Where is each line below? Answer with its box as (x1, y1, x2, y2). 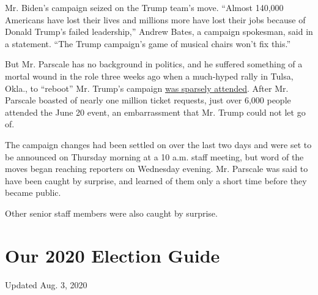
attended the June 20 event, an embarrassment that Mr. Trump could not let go (5, 105, 306, 118)
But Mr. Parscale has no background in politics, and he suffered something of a (5, 58, 303, 70)
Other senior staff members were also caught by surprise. (5, 206, 218, 219)
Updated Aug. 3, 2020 (5, 278, 87, 291)
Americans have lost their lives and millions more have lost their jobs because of (5, 13, 306, 26)
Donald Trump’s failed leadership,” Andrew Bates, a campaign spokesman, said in (5, 25, 313, 38)
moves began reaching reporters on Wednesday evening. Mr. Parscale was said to (5, 162, 308, 175)
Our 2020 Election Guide (5, 242, 220, 267)
